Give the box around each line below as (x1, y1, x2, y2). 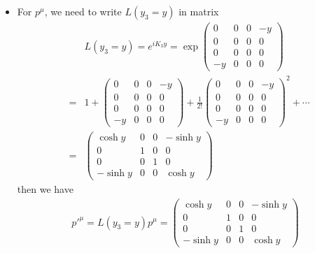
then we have (17, 182, 73, 196)
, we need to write (44, 4, 122, 19)
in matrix (178, 4, 219, 19)
